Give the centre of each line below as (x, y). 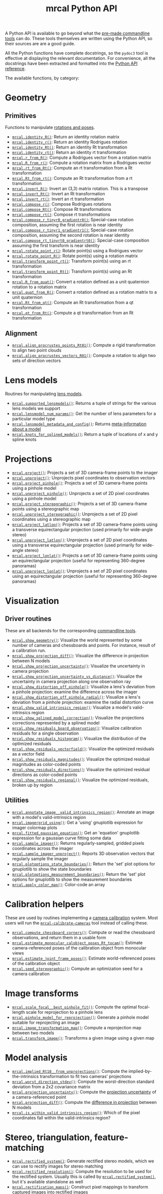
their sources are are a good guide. (40, 44)
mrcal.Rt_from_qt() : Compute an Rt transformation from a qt (73, 303)
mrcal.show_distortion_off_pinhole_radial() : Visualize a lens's (76, 697)
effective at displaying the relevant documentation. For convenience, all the (80, 58)
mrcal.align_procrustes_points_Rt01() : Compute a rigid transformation (84, 345)
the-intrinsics (25, 1076)
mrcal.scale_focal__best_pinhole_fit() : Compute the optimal (74, 1007)
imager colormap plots (34, 827)
